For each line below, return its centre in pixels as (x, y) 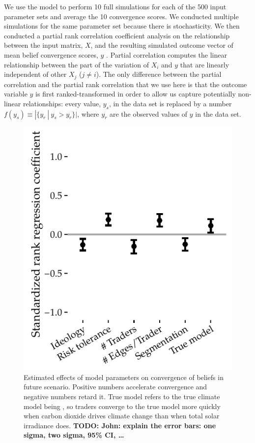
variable (16, 94)
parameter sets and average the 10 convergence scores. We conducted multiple (121, 16)
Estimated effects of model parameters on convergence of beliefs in (124, 377)
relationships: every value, (62, 103)
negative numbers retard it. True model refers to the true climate (122, 396)
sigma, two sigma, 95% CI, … (74, 435)
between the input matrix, (43, 45)
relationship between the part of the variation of (76, 64)
